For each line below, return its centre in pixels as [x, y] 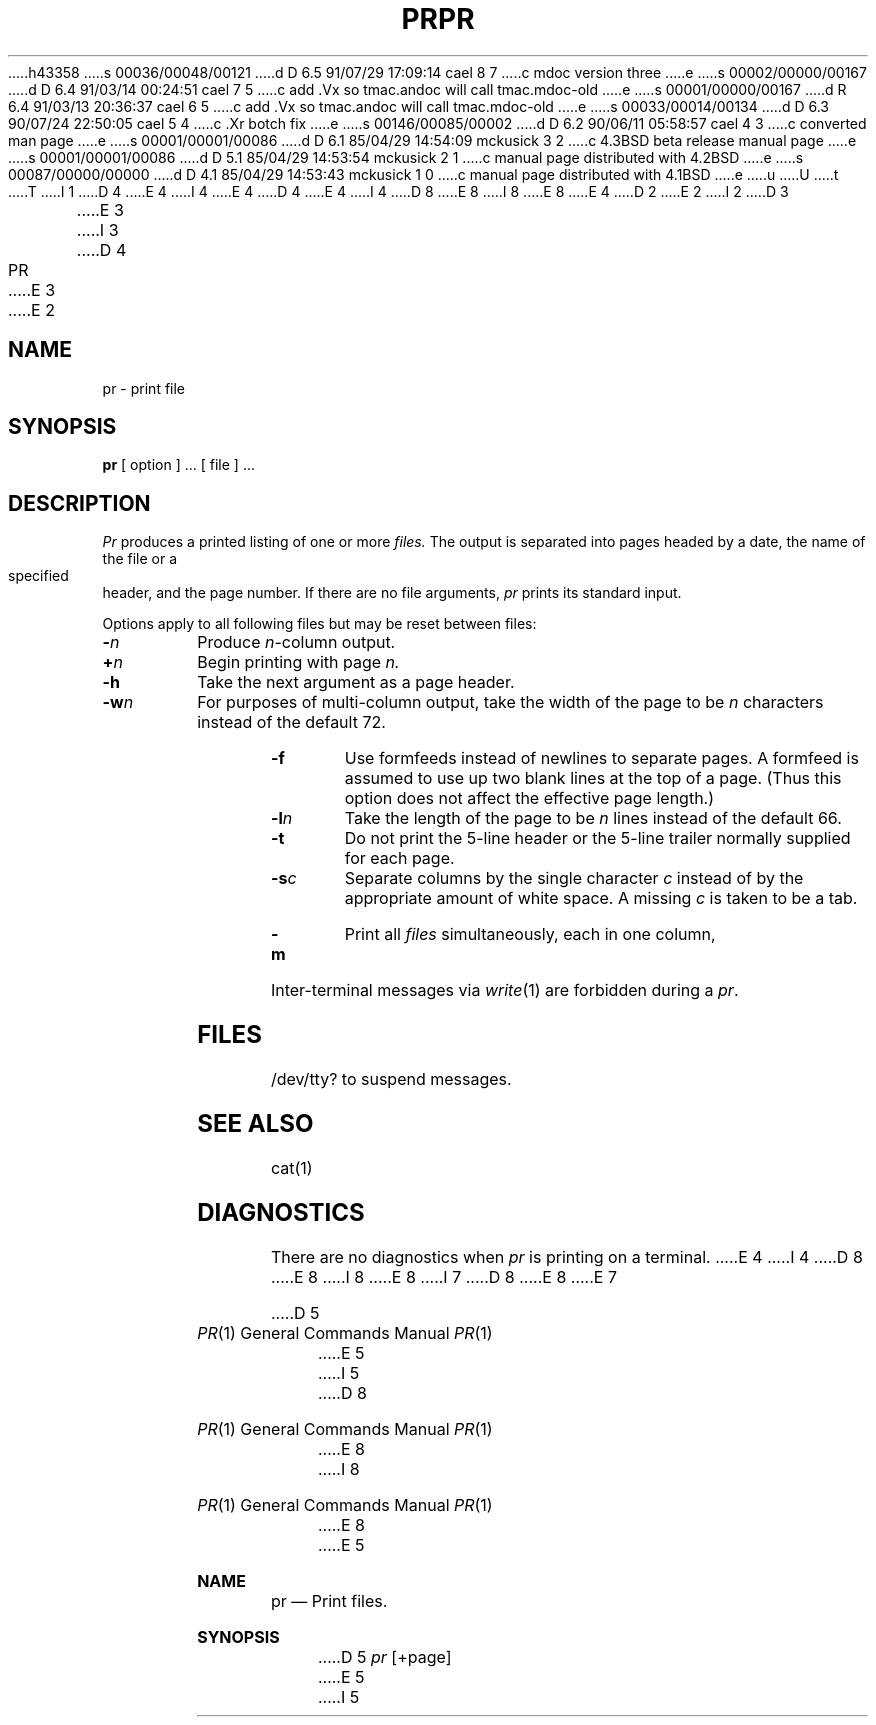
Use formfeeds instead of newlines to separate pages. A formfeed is [601, 758]
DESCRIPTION [79, 503]
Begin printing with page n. [298, 662]
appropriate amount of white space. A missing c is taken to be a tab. [601, 898]
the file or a [140, 559]
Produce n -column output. [296, 642]
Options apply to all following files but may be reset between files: [319, 624]
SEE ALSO [255, 1123]
